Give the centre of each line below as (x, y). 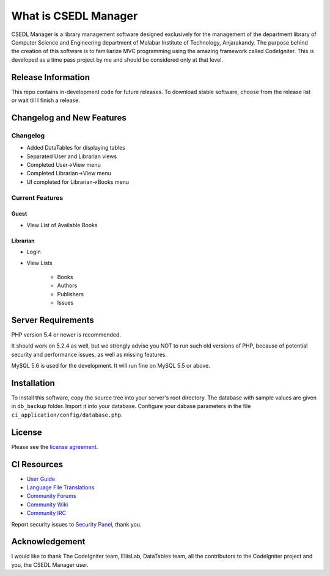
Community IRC (46, 513)
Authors (67, 286)
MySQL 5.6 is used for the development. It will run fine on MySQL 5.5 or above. (111, 366)
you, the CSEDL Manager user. (50, 564)
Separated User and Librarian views (72, 156)
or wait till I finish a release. (46, 100)
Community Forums (51, 496)
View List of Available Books (62, 225)
